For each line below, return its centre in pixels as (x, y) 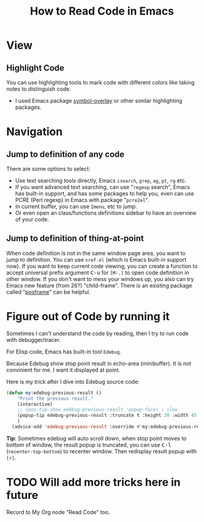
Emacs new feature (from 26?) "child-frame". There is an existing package (99, 285)
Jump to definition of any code (65, 154)
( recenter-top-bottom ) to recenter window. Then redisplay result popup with (102, 451)
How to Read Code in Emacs (102, 11)
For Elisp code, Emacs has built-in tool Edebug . (64, 352)
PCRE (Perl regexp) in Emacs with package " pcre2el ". (82, 200)
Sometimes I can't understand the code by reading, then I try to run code (98, 333)
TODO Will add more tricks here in (93, 482)
